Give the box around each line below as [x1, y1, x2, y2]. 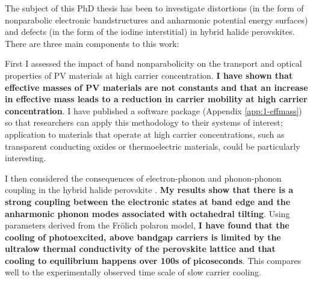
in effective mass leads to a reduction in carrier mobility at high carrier [5, 93, 308, 105]
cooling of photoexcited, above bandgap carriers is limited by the [5, 230, 281, 243]
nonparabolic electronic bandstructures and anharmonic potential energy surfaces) [5, 13, 308, 26]
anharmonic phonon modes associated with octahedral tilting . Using [5, 207, 290, 219]
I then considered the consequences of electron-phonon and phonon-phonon [5, 171, 282, 184]
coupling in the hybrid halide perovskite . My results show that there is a [5, 183, 294, 196]
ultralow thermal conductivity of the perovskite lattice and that [5, 242, 276, 255]
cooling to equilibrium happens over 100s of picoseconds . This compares [5, 254, 302, 266]
